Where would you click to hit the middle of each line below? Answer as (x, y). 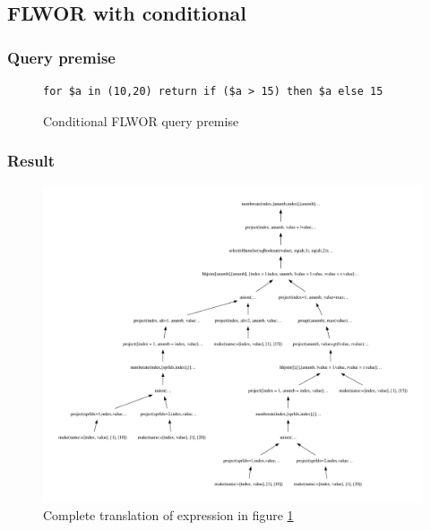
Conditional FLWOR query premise (141, 120)
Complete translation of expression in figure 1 (168, 515)
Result (31, 161)
